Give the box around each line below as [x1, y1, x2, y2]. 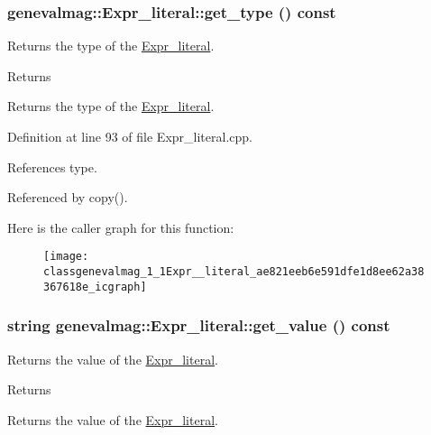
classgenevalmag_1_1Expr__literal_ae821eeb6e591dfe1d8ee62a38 [43, 265, 425, 279]
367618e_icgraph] [43, 280, 147, 293]
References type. [7, 157, 97, 176]
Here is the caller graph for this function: [7, 217, 234, 236]
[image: [43, 250, 89, 264]
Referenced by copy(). [7, 188, 128, 207]
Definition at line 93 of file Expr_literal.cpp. [7, 127, 252, 145]
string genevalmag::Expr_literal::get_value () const [7, 314, 390, 337]
